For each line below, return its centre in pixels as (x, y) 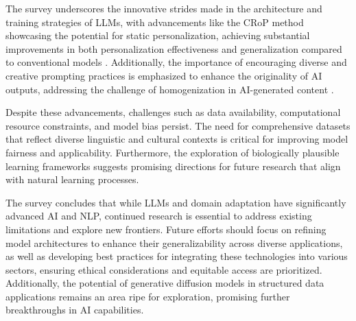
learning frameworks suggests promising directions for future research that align (173, 166)
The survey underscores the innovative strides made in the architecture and (164, 8)
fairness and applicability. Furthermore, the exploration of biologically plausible (173, 152)
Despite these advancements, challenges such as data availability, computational (173, 112)
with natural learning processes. (72, 179)
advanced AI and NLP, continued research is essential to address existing (159, 216)
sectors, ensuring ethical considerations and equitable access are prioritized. (164, 269)
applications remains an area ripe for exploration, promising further (148, 296)
